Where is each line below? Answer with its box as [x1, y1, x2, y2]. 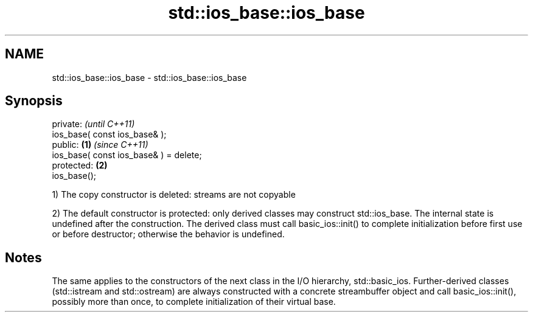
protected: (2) [52, 160, 108, 171]
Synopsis [5, 93, 63, 109]
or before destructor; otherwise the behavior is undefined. [52, 229, 285, 240]
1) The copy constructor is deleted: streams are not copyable [52, 189, 296, 200]
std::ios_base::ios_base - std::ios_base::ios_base [52, 72, 247, 83]
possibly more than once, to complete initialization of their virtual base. [52, 296, 336, 307]
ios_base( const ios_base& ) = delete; [52, 150, 202, 161]
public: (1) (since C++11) [52, 139, 148, 150]
